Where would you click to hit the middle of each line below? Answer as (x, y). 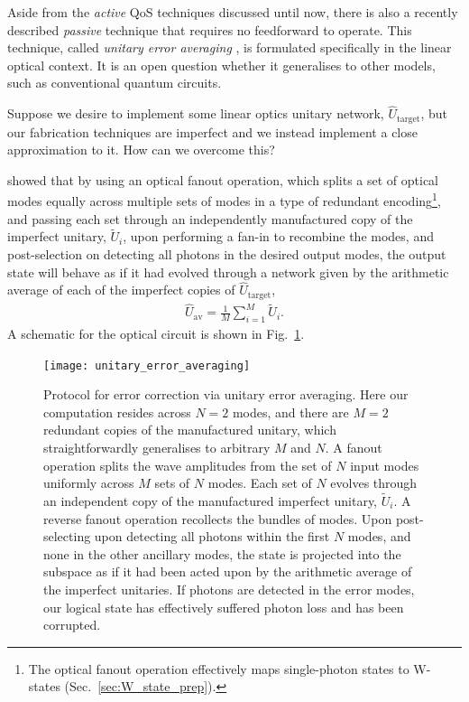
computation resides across (117, 412)
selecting (67, 536)
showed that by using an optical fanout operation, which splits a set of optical (223, 179)
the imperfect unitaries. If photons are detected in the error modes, (229, 589)
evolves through (374, 483)
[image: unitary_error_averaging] (147, 365)
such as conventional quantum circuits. (115, 83)
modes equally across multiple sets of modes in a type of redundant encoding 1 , (224, 200)
